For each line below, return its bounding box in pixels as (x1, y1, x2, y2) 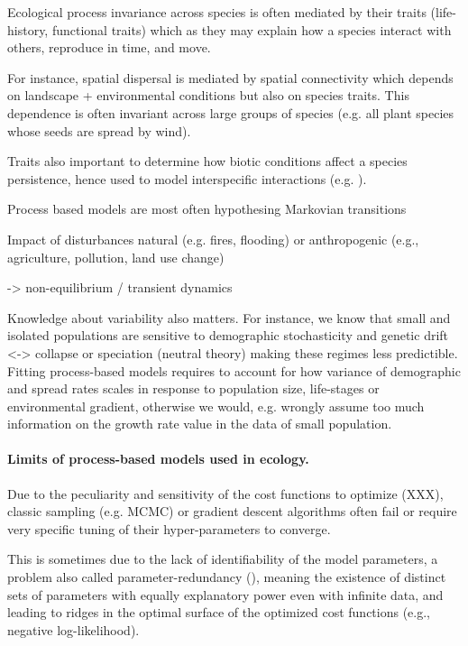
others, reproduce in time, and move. (7, 38, 211, 57)
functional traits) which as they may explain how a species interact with (51, 20, 452, 39)
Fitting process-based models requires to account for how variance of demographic (7, 361, 461, 380)
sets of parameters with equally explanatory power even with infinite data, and (7, 585, 444, 604)
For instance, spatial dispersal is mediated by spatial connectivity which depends (7, 68, 454, 87)
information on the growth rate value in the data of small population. (7, 414, 392, 433)
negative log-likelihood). (7, 620, 140, 639)
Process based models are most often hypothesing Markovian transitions (7, 199, 407, 218)
